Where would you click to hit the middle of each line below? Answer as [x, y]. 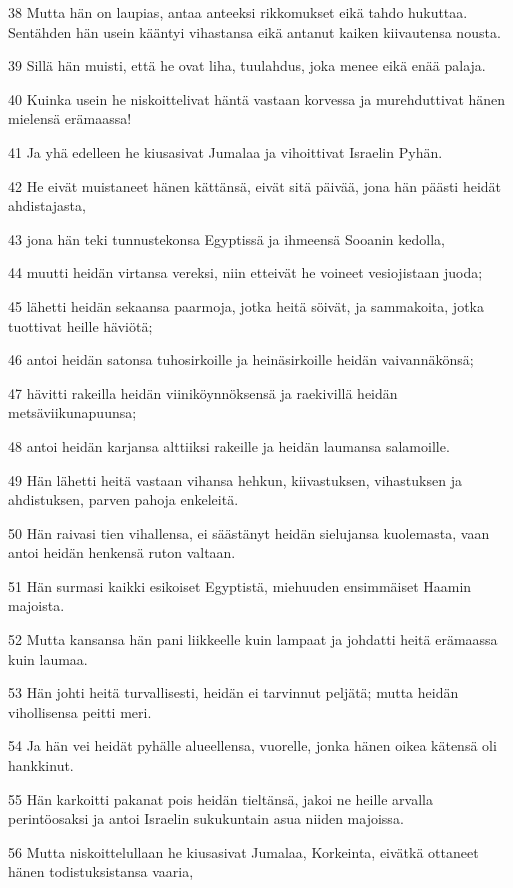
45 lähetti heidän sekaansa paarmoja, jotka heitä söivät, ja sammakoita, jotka [246, 305]
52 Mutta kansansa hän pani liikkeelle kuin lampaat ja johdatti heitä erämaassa [253, 639]
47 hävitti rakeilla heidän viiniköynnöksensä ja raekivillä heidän [203, 392]
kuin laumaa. [48, 658]
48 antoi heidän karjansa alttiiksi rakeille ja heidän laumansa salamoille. [229, 445]
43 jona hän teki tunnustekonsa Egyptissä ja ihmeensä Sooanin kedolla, [226, 238]
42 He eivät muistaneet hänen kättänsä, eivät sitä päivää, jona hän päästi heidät [255, 185]
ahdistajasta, [47, 205]
